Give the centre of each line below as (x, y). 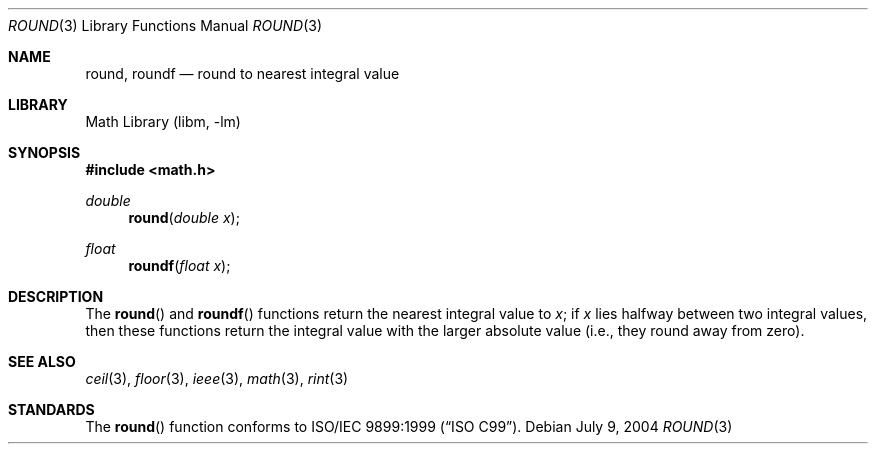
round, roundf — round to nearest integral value (242, 73)
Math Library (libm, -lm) (163, 121)
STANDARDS (51, 409)
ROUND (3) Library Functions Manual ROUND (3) (165, 25)
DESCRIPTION (56, 296)
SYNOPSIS (44, 152)
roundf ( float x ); (179, 265)
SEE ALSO (42, 361)
